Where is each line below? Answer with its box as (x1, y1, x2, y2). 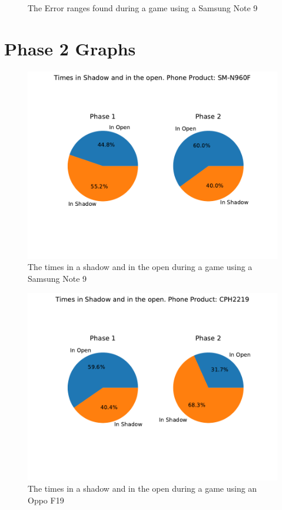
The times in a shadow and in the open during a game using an (28, 482, 257, 495)
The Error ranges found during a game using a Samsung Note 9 (28, 2, 258, 14)
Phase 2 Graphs (4, 36, 136, 60)
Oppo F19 (28, 493, 64, 506)
